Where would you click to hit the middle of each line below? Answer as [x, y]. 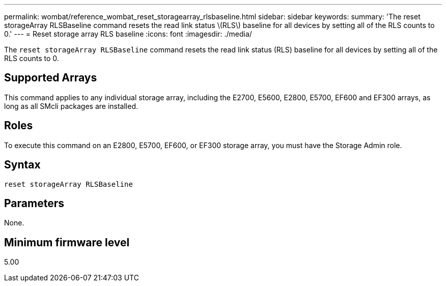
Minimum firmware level [67, 242]
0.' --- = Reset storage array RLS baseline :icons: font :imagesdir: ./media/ [128, 34]
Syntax [22, 165]
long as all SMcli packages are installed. [71, 106]
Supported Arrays [51, 78]
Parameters [34, 203]
